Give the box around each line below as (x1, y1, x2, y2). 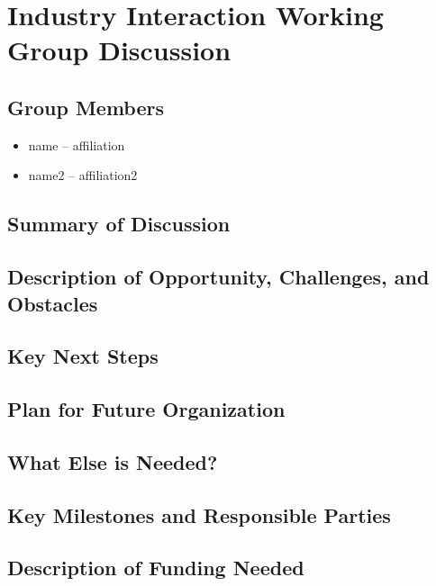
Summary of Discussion (7, 210, 231, 238)
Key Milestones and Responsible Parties (7, 500, 391, 528)
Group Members (7, 93, 164, 121)
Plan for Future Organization (7, 395, 286, 423)
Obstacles (7, 289, 98, 317)
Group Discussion (7, 32, 232, 68)
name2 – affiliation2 (28, 166, 138, 185)
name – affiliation (28, 135, 125, 154)
